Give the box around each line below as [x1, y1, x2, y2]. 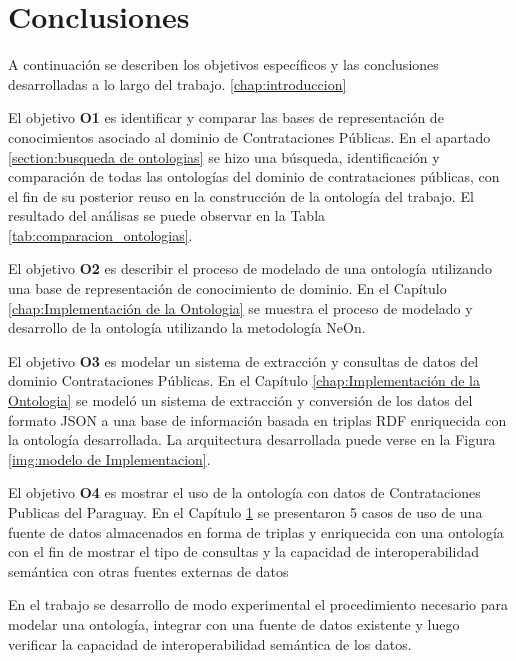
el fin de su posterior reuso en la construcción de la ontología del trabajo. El [8, 185, 474, 206]
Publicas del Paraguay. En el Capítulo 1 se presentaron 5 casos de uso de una [8, 502, 483, 522]
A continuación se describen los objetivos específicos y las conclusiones [8, 54, 439, 75]
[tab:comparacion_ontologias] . [8, 224, 193, 245]
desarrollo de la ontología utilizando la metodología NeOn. [8, 317, 366, 338]
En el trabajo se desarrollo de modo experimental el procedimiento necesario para [8, 594, 509, 615]
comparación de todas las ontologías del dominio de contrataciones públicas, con [8, 166, 500, 187]
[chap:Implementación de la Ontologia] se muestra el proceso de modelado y [8, 297, 473, 318]
